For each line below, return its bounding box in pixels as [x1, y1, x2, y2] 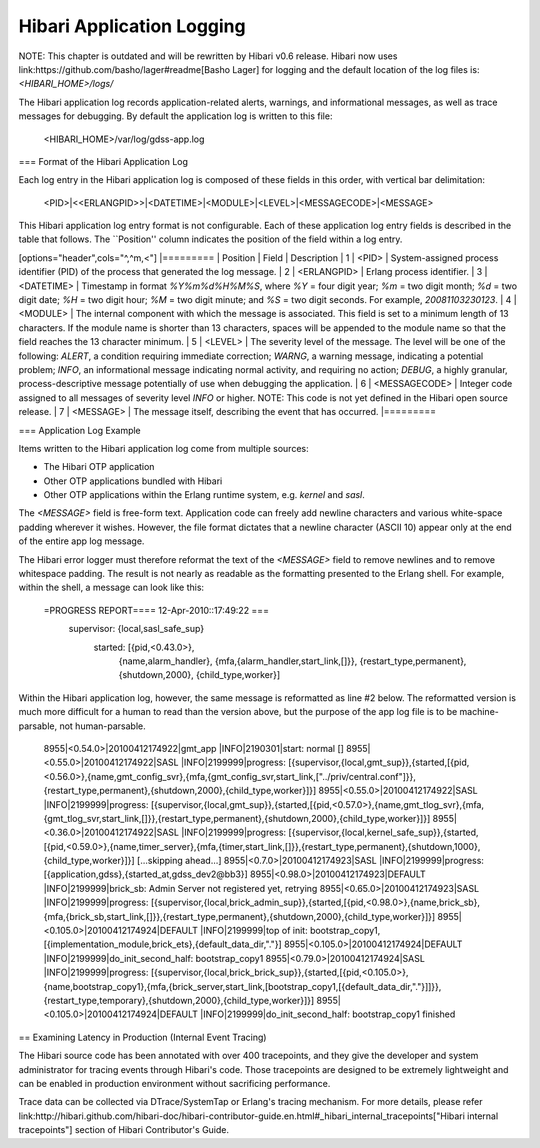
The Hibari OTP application [43, 461, 155, 473]
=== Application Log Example [18, 424, 142, 436]
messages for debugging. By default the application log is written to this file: [18, 110, 333, 122]
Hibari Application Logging [18, 15, 246, 37]
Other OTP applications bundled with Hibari [43, 475, 223, 487]
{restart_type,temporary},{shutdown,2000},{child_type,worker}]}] [43, 994, 315, 1006]
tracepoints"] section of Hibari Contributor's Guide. [18, 1124, 230, 1136]
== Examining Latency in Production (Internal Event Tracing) [18, 1031, 267, 1043]
